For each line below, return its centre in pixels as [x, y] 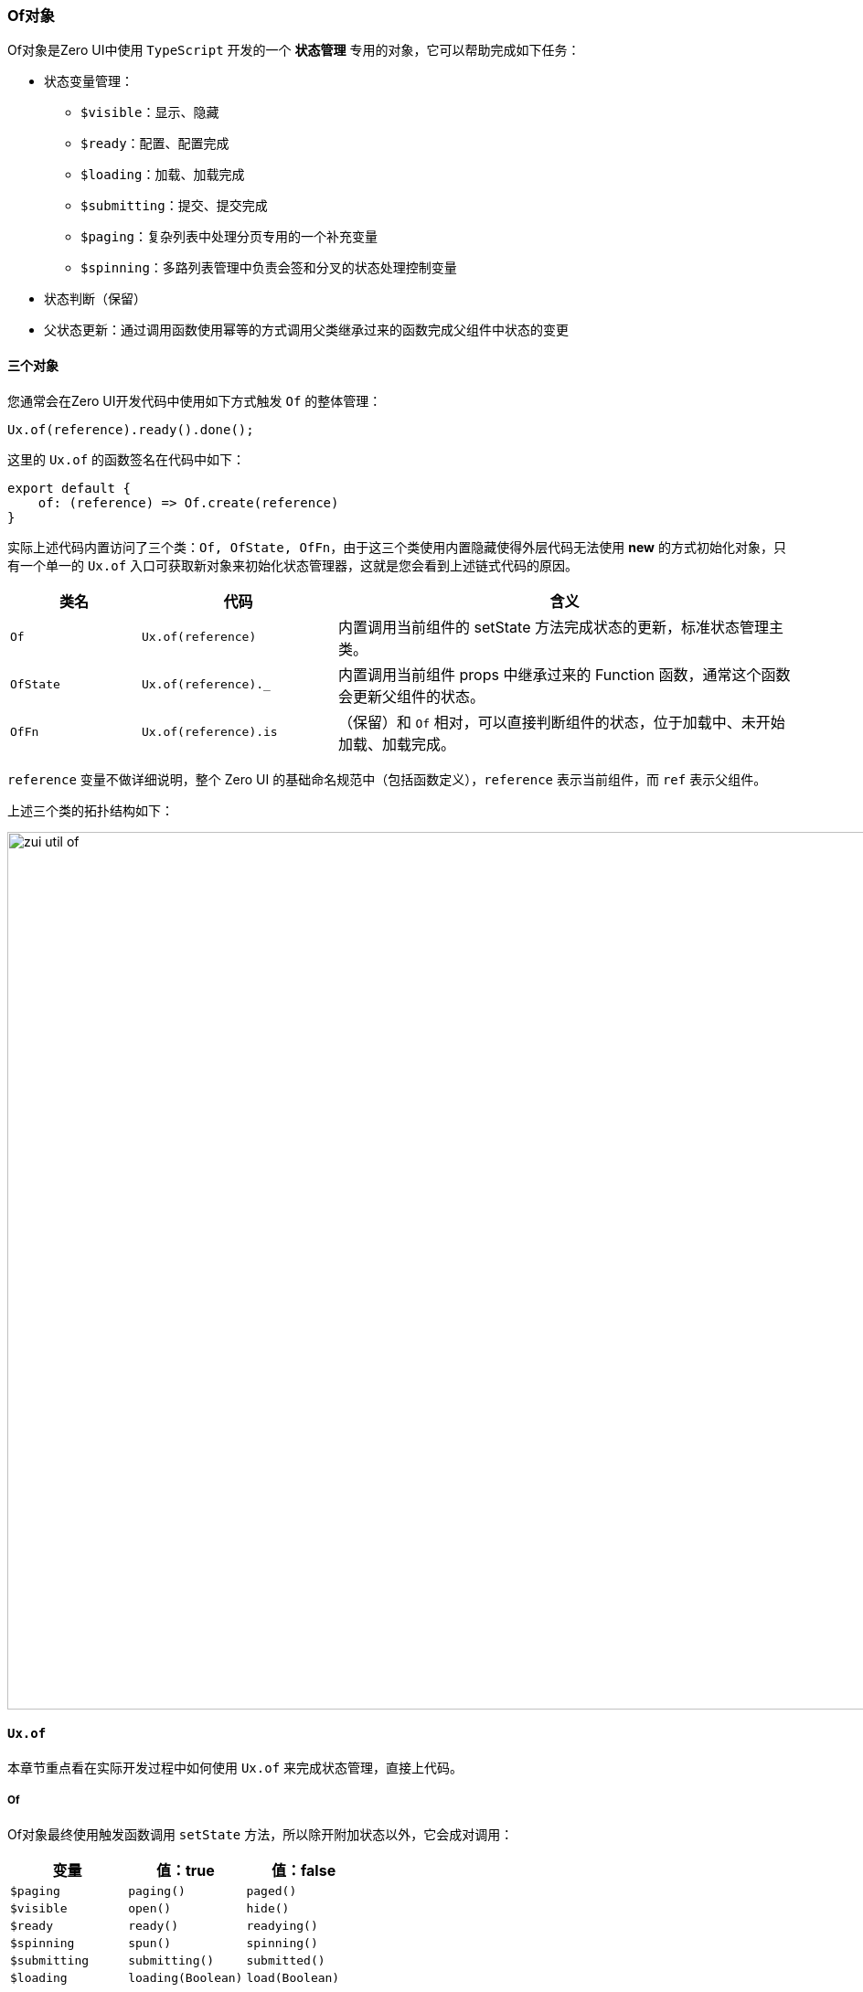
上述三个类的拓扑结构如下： [91, 810]
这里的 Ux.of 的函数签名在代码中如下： [127, 459]
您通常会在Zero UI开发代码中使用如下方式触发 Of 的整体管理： [195, 400]
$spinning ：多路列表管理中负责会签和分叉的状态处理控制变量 [269, 268]
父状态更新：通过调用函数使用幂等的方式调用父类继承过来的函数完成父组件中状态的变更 [306, 330]
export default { [69, 488]
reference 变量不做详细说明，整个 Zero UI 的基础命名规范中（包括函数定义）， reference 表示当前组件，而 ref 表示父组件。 [387, 779]
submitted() [286, 1960]
